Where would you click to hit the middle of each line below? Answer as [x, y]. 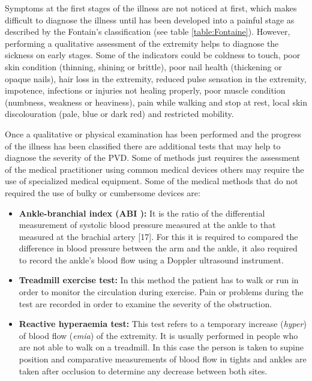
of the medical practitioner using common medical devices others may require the [154, 169]
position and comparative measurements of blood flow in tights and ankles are [163, 359]
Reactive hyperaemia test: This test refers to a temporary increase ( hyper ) [163, 324]
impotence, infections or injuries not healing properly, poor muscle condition [145, 90]
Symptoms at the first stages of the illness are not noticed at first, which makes [151, 8]
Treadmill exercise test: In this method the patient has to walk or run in [159, 280]
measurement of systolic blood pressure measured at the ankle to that [147, 225]
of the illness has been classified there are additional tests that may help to [143, 145]
